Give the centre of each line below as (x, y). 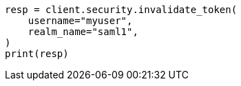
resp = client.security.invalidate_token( (121, 10)
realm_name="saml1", (83, 32)
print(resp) (37, 54)
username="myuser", (80, 21)
